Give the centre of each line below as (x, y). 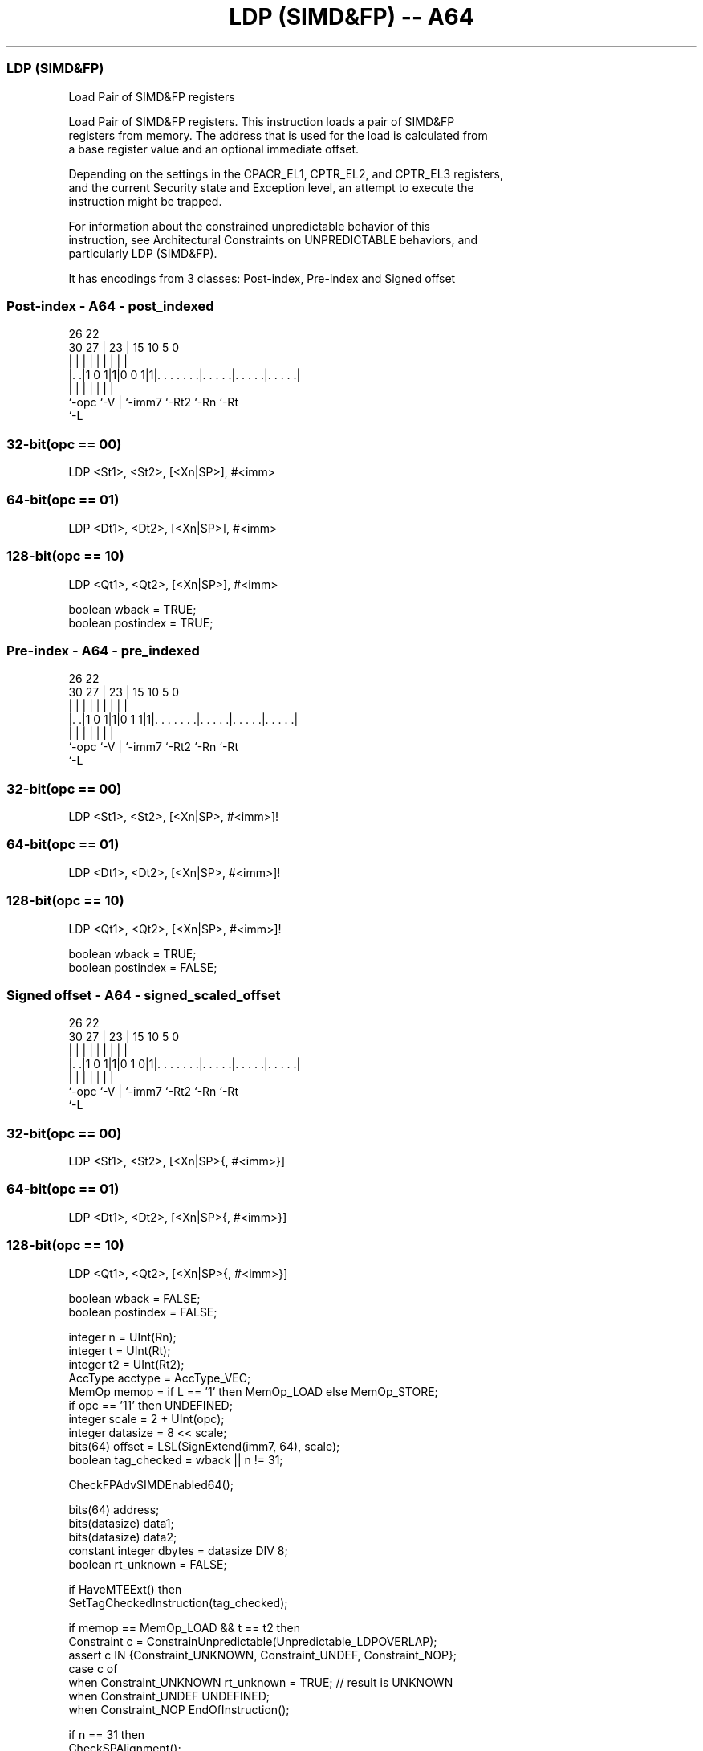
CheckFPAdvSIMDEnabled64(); (151, 1484)
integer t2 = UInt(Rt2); (126, 1364)
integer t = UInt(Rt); (120, 1350)
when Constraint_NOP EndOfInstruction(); (179, 1709)
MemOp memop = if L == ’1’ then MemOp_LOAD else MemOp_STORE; (253, 1391)
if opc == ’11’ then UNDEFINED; (150, 1405)
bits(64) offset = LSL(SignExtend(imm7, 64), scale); (204, 1446)
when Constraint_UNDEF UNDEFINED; (169, 1696)
